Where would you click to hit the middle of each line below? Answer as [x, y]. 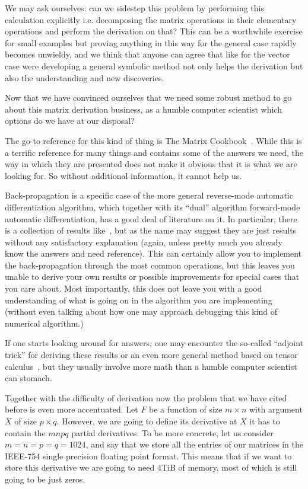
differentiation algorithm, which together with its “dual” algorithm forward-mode [153, 207]
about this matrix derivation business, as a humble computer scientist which [143, 109]
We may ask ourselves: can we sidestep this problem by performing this [134, 8]
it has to [265, 421]
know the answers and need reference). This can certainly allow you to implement [153, 253]
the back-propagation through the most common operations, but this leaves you [150, 265]
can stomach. [28, 378]
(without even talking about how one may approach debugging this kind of [141, 311]
